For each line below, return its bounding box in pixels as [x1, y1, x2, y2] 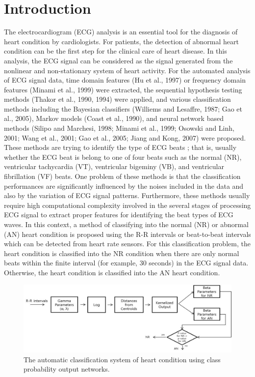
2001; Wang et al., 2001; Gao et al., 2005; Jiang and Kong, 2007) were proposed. [4, 132, 246, 143]
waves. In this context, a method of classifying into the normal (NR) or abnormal [4, 219, 249, 229]
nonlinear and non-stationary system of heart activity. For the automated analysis [4, 65, 251, 75]
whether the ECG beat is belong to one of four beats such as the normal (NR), [4, 151, 242, 162]
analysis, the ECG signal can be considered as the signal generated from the [4, 55, 233, 65]
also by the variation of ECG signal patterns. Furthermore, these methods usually [4, 190, 250, 201]
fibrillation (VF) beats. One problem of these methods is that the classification [4, 171, 241, 181]
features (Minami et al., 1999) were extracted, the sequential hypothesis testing [4, 84, 242, 94]
